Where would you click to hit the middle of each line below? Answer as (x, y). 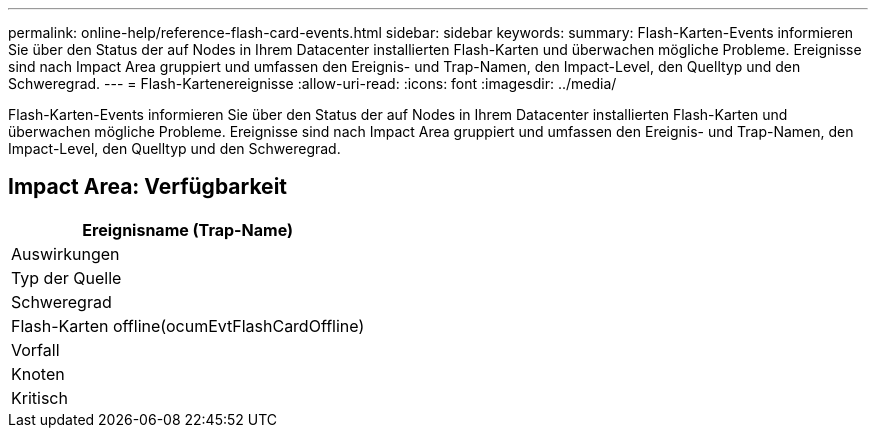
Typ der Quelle (66, 277)
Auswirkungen (65, 253)
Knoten (38, 373)
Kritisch (39, 397)
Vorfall (35, 349)
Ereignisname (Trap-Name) (187, 229)
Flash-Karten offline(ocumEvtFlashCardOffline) (188, 325)
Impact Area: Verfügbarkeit (148, 187)
